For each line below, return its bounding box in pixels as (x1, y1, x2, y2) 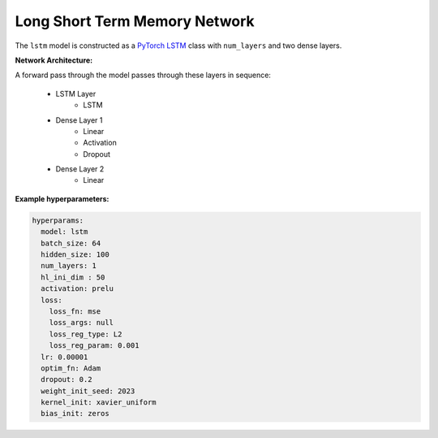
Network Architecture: (15, 55, 93, 65)
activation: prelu (41, 284, 114, 293)
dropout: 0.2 (41, 375, 92, 384)
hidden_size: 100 (41, 250, 109, 259)
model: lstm (41, 228, 88, 236)
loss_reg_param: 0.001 (49, 341, 140, 350)
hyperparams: (32, 215, 84, 225)
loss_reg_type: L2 (49, 329, 122, 339)
